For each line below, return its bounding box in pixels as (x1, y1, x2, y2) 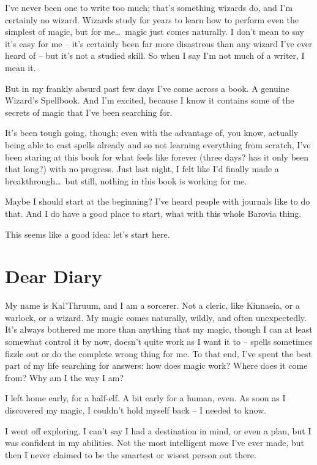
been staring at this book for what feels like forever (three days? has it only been (5, 150, 309, 163)
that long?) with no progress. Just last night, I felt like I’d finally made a (5, 162, 279, 175)
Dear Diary (5, 263, 102, 289)
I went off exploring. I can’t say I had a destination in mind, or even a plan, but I (5, 424, 311, 437)
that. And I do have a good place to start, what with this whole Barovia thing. (5, 206, 302, 219)
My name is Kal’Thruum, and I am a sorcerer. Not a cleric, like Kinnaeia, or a (5, 299, 300, 312)
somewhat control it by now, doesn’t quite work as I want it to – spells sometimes (5, 335, 313, 347)
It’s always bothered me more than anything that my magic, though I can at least (5, 323, 313, 336)
